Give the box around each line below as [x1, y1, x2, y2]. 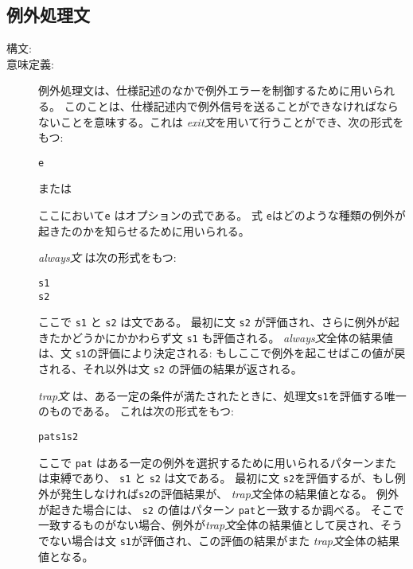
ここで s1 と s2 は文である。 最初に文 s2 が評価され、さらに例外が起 [38, 314, 399, 330]
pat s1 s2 [38, 431, 79, 443]
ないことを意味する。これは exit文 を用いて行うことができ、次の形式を [38, 113, 404, 130]
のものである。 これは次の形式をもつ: [38, 403, 234, 419]
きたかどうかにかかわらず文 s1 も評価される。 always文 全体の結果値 [38, 329, 393, 345]
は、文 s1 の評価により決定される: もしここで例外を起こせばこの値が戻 [38, 345, 406, 361]
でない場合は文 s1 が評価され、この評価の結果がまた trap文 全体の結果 [38, 532, 399, 548]
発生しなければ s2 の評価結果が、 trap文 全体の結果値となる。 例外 [60, 485, 399, 502]
